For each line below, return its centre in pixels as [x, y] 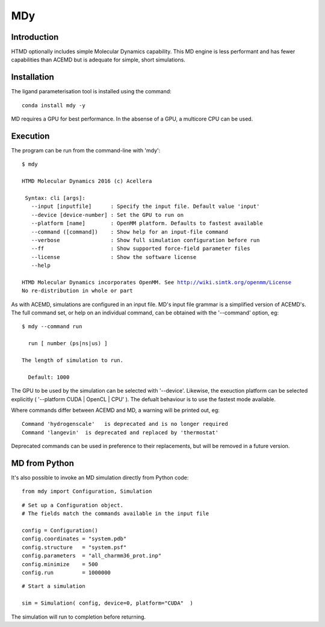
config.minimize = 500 [60, 564]
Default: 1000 [49, 377]
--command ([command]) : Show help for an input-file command [129, 232]
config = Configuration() [60, 531]
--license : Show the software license [114, 257]
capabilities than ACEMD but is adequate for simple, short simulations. [98, 60]
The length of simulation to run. [73, 360]
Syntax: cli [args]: [55, 198]
